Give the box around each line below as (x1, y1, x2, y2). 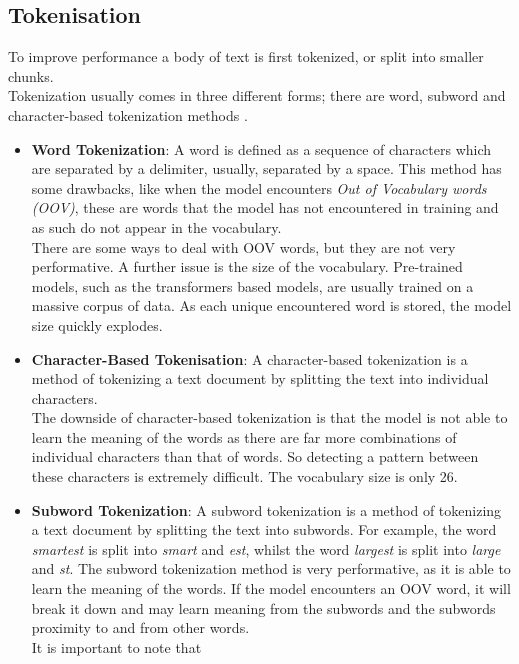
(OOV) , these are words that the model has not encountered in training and (31, 197, 499, 218)
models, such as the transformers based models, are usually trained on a (31, 275, 474, 296)
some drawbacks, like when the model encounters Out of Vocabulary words (31, 177, 487, 198)
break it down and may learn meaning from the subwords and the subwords (31, 597, 496, 618)
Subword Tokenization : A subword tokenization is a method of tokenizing (31, 499, 502, 520)
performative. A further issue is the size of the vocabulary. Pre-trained (31, 256, 463, 277)
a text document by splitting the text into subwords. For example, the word (31, 519, 497, 540)
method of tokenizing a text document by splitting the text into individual (31, 368, 489, 389)
